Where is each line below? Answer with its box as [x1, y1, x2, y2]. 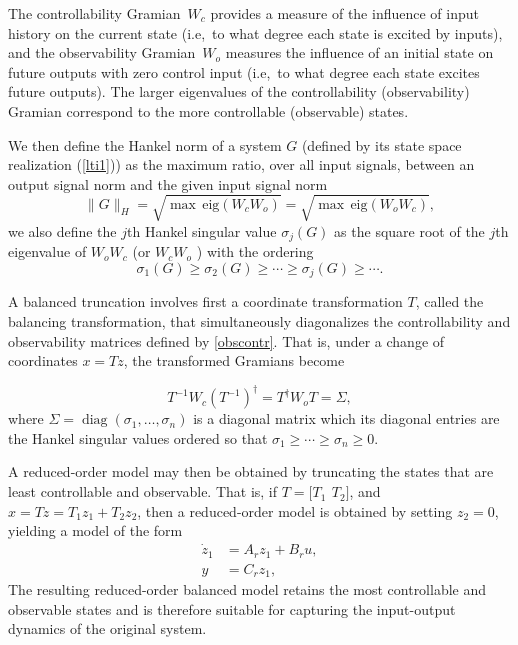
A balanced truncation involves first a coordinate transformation [8, 291, 403, 312]
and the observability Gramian [8, 42, 196, 63]
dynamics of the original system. [8, 618, 207, 639]
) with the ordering [196, 241, 314, 262]
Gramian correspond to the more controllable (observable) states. [8, 100, 409, 121]
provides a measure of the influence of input [210, 3, 479, 23]
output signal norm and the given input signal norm [8, 173, 328, 194]
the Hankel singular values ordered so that [8, 427, 268, 448]
